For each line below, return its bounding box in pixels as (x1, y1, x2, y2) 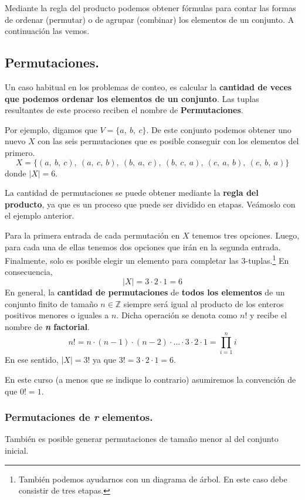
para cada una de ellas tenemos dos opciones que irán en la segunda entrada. (5, 240, 281, 253)
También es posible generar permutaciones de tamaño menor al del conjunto (5, 433, 279, 445)
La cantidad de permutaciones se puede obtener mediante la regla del (5, 186, 259, 199)
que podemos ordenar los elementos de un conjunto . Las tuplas (5, 92, 259, 104)
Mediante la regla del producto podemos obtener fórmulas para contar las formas (5, 2, 296, 13)
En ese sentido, (5, 353, 59, 366)
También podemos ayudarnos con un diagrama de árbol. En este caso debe (18, 472, 287, 485)
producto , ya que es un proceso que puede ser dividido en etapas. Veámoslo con (5, 198, 296, 210)
